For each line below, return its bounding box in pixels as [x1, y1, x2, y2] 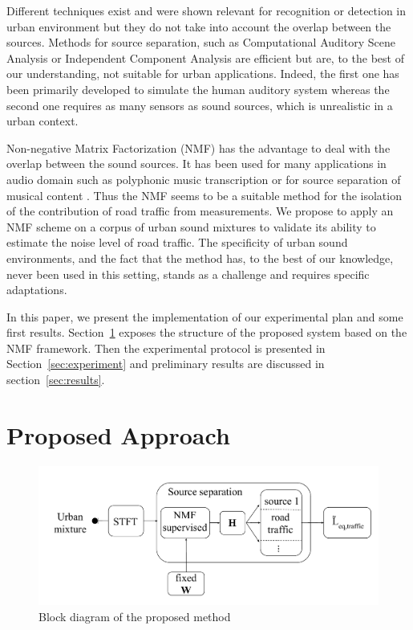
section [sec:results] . [6, 371, 105, 388]
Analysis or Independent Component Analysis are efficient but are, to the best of [6, 49, 404, 66]
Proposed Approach [6, 418, 230, 451]
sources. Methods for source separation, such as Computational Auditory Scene [6, 34, 395, 51]
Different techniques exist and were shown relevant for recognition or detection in [6, 2, 407, 18]
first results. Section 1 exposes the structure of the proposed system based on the [6, 324, 407, 341]
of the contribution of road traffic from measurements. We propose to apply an [6, 202, 394, 219]
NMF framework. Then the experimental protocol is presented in [6, 339, 326, 356]
